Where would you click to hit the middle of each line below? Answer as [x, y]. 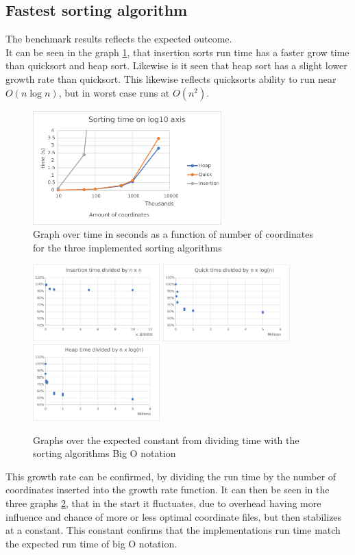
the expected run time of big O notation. [91, 543]
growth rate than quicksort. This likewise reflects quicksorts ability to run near [171, 78]
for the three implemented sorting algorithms [127, 247]
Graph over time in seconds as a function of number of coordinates [173, 234]
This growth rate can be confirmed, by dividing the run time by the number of [171, 476]
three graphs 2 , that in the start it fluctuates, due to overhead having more [163, 503]
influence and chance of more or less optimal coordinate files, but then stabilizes [174, 516]
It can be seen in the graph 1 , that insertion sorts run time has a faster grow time [177, 52]
